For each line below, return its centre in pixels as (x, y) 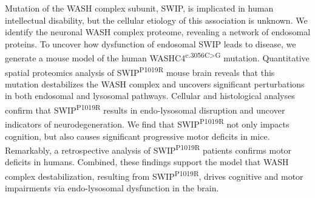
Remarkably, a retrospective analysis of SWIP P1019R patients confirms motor (148, 149)
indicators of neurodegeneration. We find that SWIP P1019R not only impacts (147, 123)
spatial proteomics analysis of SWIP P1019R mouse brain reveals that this (140, 71)
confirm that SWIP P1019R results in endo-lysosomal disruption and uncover (145, 109)
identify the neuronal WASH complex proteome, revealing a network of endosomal (158, 32)
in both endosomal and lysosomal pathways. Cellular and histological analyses (150, 96)
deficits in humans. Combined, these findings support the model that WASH (147, 162)
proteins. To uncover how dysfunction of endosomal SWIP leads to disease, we (151, 43)
